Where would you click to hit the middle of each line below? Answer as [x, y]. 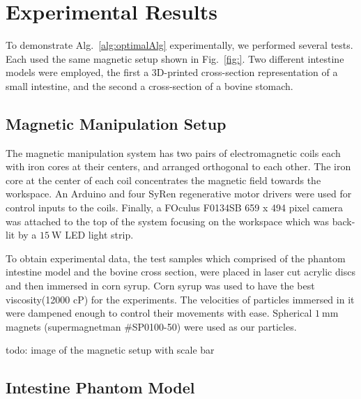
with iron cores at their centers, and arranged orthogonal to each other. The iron [178, 166]
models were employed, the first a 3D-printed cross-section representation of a [172, 72]
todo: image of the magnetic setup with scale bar [110, 350]
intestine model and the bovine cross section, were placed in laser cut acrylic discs [180, 272]
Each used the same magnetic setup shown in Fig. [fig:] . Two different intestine [175, 58]
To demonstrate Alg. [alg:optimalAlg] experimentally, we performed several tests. [179, 45]
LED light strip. [99, 235]
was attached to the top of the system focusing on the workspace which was [167, 221]
